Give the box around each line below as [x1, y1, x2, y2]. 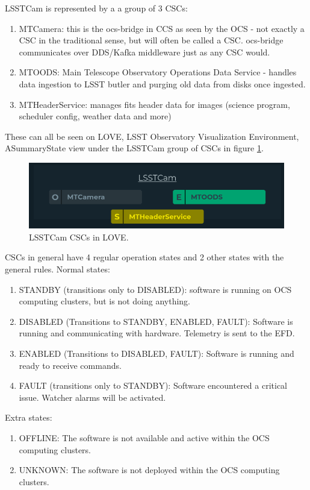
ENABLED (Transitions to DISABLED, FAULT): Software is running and [19, 347, 294, 360]
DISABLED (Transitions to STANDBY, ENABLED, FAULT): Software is [19, 315, 293, 327]
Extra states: [5, 411, 52, 424]
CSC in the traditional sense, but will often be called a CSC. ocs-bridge [19, 34, 284, 46]
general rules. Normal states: [5, 263, 110, 275]
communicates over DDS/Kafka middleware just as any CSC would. [19, 45, 270, 58]
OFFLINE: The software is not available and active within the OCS [19, 431, 270, 444]
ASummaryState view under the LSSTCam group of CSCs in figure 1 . [5, 142, 264, 154]
